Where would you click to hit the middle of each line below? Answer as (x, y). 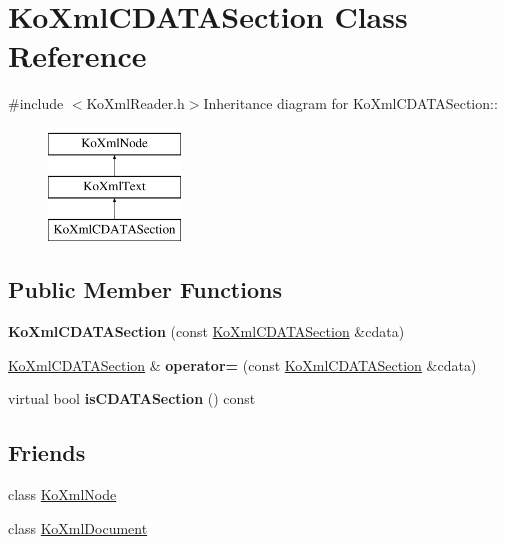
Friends (47, 452)
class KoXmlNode (62, 494)
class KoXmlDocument (78, 527)
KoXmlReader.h (135, 103)
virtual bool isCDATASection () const (132, 398)
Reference (77, 55)
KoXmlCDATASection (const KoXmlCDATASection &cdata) (206, 331)
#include (36, 103)
